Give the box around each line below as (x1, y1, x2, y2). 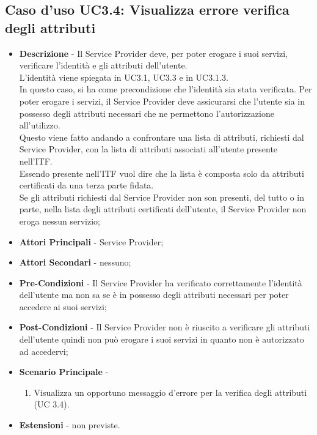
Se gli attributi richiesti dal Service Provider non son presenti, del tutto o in (19, 190, 304, 203)
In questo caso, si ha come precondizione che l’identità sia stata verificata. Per (19, 83, 312, 95)
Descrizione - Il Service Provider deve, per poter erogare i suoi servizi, (19, 46, 288, 59)
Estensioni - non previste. (19, 418, 120, 431)
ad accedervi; (19, 344, 68, 357)
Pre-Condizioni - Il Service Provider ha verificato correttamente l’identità (19, 276, 302, 289)
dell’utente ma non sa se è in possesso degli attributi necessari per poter (19, 288, 289, 301)
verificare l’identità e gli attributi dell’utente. (19, 59, 188, 72)
